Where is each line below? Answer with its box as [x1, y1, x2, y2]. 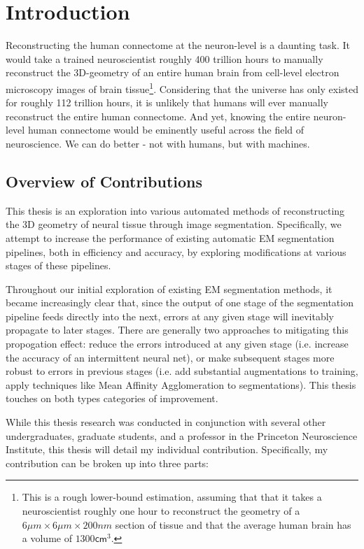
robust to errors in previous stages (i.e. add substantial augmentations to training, [6, 364, 358, 378]
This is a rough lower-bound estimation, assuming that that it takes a [22, 490, 322, 504]
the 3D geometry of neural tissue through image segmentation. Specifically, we [6, 217, 342, 231]
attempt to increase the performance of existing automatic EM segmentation [6, 230, 335, 245]
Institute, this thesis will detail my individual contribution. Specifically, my [6, 442, 328, 457]
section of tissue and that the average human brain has [115, 517, 351, 532]
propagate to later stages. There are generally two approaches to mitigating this [6, 322, 349, 337]
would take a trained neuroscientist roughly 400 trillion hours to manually [6, 51, 323, 66]
